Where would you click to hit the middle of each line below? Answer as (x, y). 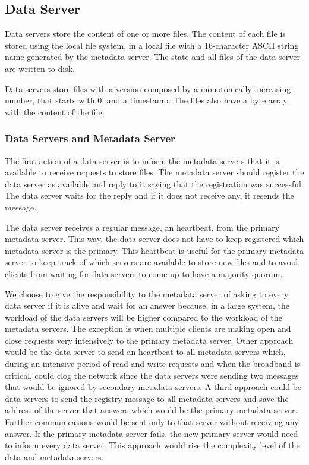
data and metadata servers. (54, 456)
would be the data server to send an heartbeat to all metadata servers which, (145, 352)
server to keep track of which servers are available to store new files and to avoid (152, 262)
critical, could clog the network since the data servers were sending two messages (152, 375)
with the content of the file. (55, 111)
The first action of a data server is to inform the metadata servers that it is (142, 160)
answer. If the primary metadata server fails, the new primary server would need (152, 433)
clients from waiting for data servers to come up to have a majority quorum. (144, 273)
